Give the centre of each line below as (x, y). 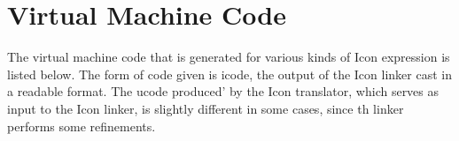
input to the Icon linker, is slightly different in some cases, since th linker (206, 108)
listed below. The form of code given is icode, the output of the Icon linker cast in (229, 74)
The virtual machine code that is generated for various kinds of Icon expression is (229, 57)
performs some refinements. (82, 126)
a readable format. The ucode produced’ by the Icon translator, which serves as (223, 91)
